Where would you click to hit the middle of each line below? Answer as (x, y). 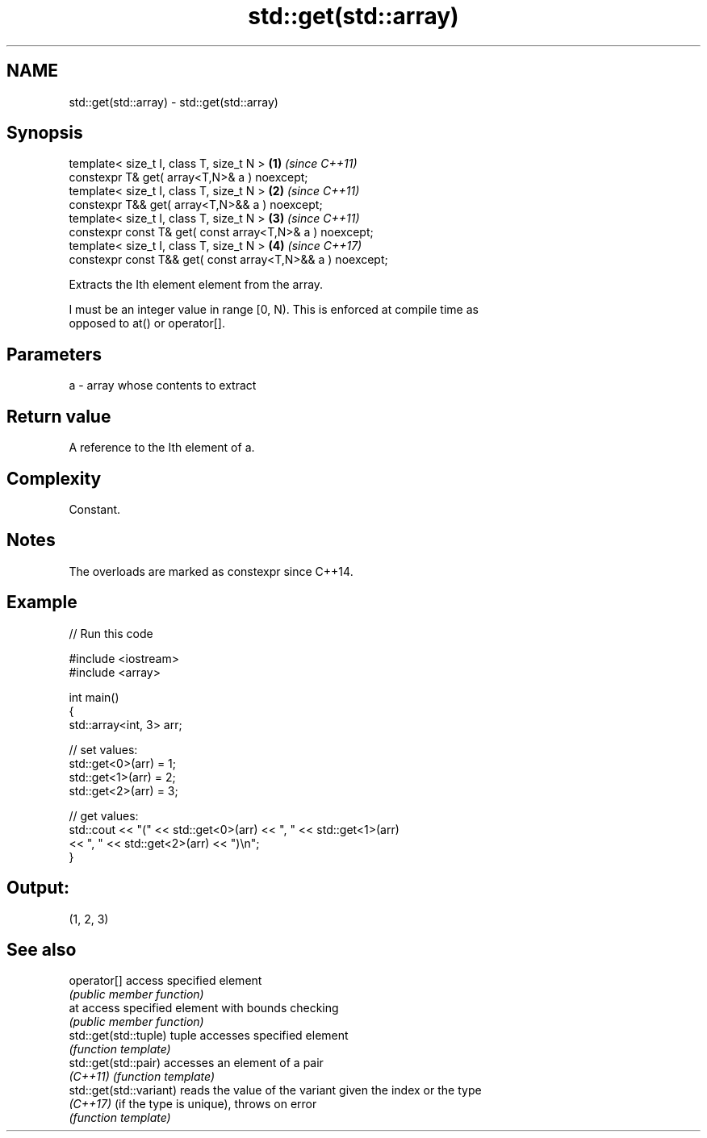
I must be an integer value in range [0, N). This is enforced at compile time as (274, 310)
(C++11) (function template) (142, 1077)
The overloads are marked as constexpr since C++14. (211, 571)
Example (42, 602)
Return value (59, 416)
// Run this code (111, 633)
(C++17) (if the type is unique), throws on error (193, 1104)
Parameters (54, 354)
